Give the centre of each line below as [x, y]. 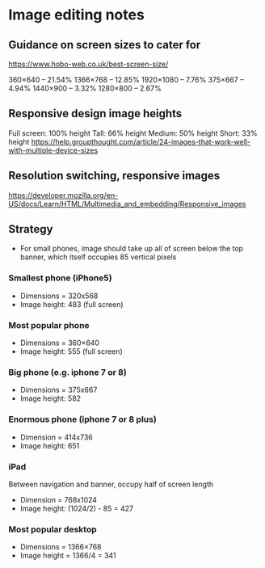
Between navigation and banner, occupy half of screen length [111, 484]
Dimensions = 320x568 [59, 296]
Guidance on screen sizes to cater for [105, 45]
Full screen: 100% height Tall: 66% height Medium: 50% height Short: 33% [133, 133]
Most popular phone [49, 325]
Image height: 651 [50, 445]
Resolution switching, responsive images [114, 176]
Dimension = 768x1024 [59, 499]
